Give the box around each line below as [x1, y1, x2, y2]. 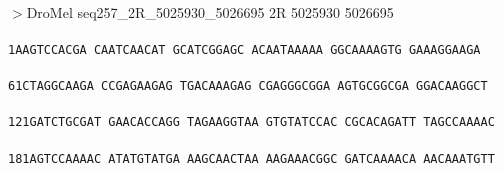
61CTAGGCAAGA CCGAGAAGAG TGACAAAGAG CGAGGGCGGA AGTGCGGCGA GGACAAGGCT [8, 79, 488, 94]
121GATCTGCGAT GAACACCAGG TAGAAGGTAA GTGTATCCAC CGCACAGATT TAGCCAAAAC [8, 115, 495, 130]
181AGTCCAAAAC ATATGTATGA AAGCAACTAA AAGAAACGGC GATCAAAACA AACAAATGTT [8, 151, 495, 166]
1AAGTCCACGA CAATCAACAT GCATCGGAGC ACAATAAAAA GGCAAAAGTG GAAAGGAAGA [8, 42, 481, 57]
